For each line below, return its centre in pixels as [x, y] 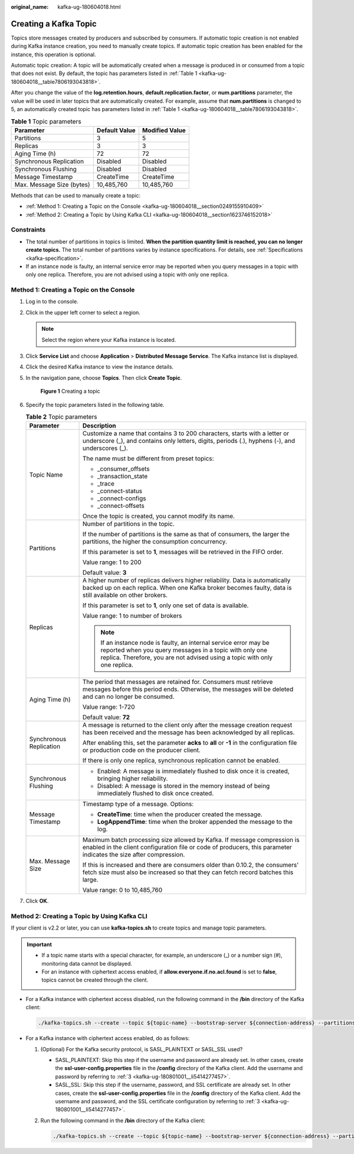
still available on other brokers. [125, 595]
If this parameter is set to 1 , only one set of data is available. [165, 605]
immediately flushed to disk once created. [155, 793]
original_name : [30, 7]
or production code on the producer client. [141, 750]
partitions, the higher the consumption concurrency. [155, 542]
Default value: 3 [104, 573]
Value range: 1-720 [109, 707]
